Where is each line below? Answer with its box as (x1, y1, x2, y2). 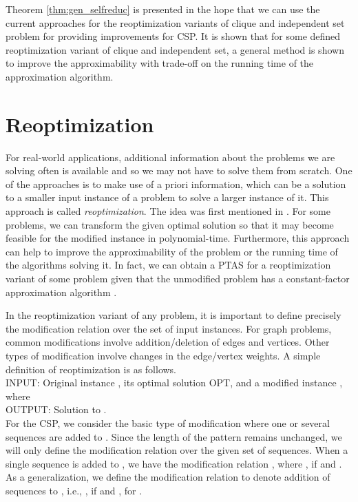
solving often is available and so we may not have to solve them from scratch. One (6, 163, 352, 178)
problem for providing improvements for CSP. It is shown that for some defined (6, 29, 341, 43)
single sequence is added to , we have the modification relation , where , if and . (6, 456, 342, 470)
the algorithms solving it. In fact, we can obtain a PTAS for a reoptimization (6, 258, 331, 272)
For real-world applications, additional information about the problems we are (6, 149, 335, 164)
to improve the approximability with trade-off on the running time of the (6, 56, 314, 70)
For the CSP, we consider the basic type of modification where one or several (6, 415, 330, 430)
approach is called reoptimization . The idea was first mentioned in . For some (6, 204, 330, 218)
